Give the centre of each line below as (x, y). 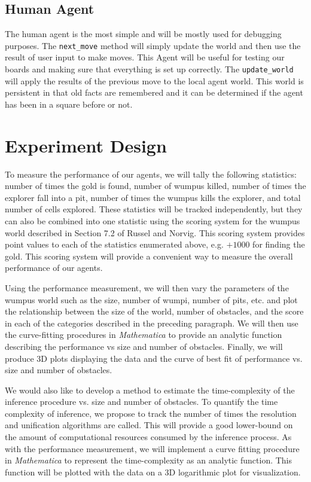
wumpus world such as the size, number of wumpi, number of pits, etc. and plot (151, 299)
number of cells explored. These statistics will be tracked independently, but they (154, 209)
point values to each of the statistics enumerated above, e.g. (114, 244)
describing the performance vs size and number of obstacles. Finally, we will (144, 346)
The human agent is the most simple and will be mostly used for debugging (143, 34)
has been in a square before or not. (69, 104)
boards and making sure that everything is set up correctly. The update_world (149, 69)
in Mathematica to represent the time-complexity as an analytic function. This (149, 460)
